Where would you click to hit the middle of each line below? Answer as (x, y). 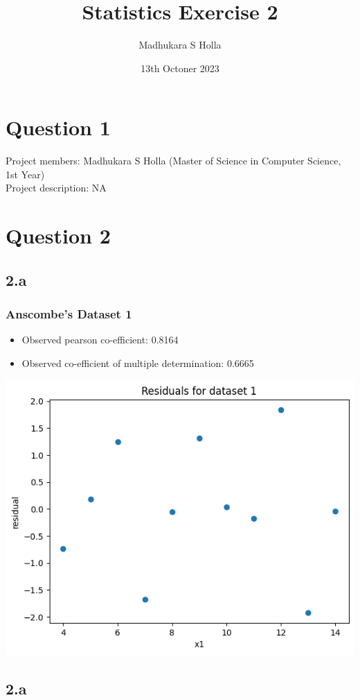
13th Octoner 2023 (180, 68)
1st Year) (25, 174)
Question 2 (58, 236)
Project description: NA (56, 188)
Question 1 (58, 127)
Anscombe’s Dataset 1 (69, 314)
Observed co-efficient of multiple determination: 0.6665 (138, 363)
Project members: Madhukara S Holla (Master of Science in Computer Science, (173, 161)
